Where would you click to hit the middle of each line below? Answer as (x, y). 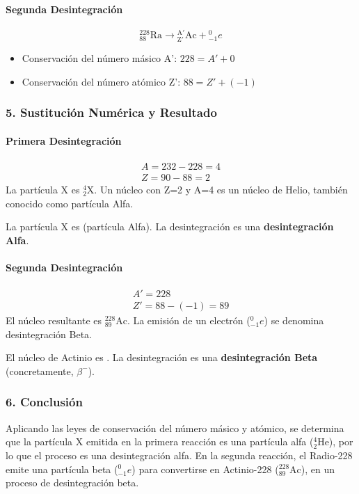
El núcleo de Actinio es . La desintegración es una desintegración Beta (162, 357)
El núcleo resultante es (54, 320)
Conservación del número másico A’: (99, 58)
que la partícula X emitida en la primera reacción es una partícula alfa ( (160, 441)
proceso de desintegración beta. (72, 483)
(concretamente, (40, 370)
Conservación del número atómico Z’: (101, 81)
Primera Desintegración (64, 140)
